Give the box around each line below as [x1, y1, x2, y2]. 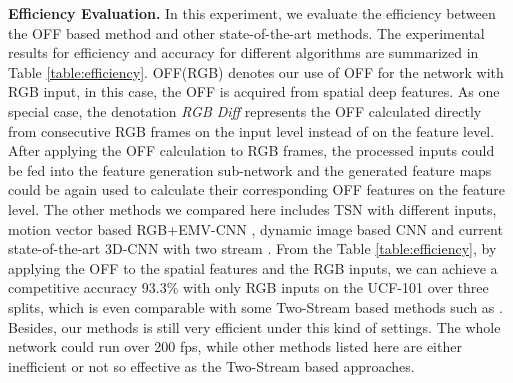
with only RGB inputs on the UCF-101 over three [183, 277, 489, 298]
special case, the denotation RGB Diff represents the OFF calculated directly [8, 100, 482, 121]
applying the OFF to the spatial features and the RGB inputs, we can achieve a [8, 257, 498, 278]
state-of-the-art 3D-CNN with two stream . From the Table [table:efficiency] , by [8, 238, 497, 259]
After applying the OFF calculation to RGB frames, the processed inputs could [8, 140, 495, 161]
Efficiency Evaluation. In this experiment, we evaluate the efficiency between [8, 3, 496, 23]
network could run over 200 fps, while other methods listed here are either [8, 336, 462, 357]
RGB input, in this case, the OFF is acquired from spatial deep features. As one [8, 81, 500, 102]
